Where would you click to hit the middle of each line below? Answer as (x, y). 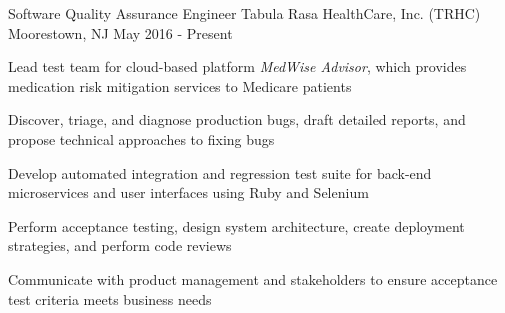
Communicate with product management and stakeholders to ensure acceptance (253, 278)
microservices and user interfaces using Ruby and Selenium (188, 192)
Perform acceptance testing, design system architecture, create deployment (236, 225)
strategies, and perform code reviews (120, 245)
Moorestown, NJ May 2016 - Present (120, 32)
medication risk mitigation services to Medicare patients (180, 85)
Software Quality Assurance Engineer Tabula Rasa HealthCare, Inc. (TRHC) (244, 13)
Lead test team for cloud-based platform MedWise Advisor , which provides (237, 66)
